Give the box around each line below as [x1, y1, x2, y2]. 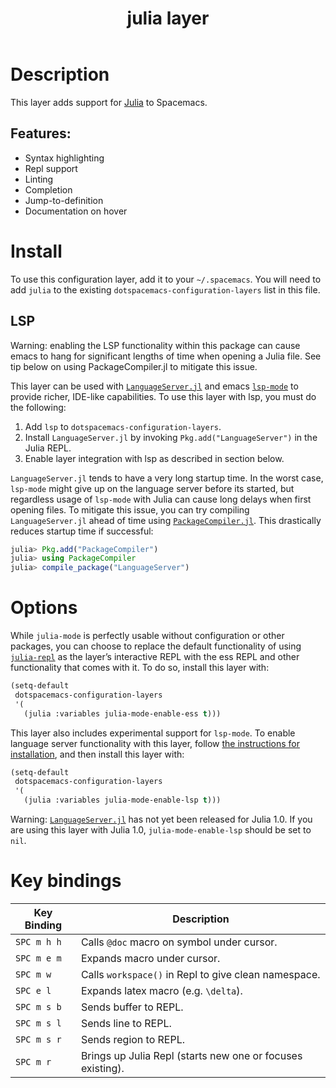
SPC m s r [15, 1034, 62, 1045]
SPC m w [15, 969, 52, 980]
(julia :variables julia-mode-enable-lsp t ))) [23, 795, 222, 806]
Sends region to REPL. [80, 1033, 186, 1046]
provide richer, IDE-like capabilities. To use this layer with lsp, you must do [10, 390, 317, 402]
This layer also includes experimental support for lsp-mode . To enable [10, 727, 296, 739]
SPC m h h [15, 937, 62, 947]
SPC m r [15, 1057, 52, 1067]
